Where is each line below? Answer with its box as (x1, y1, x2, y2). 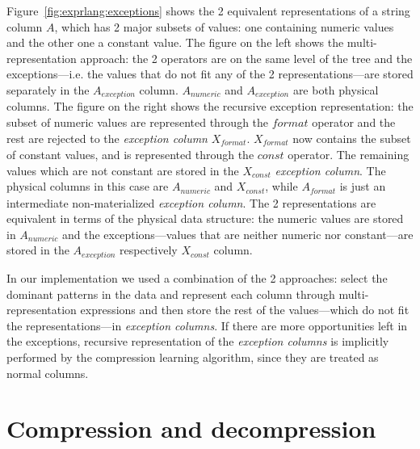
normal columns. (6, 364, 89, 381)
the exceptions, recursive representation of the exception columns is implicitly (6, 333, 389, 350)
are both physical (292, 81, 379, 98)
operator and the (312, 114, 396, 131)
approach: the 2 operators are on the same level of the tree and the (80, 49, 413, 66)
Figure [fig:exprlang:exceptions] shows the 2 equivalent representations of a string (6, 2, 410, 19)
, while (265, 178, 298, 195)
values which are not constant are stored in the (6, 162, 239, 178)
